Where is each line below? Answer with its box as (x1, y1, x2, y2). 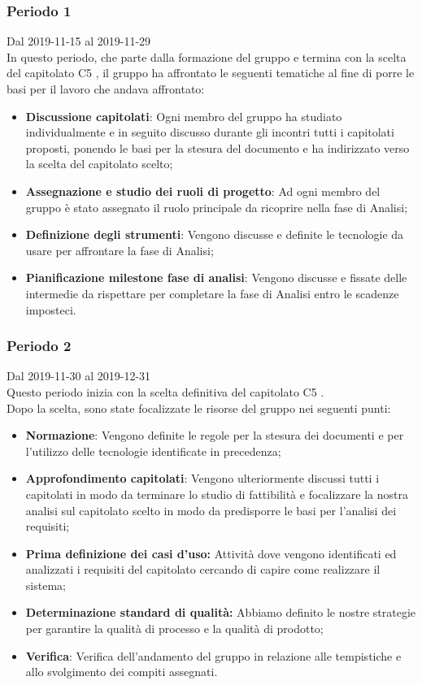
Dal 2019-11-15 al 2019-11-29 (7, 33, 151, 50)
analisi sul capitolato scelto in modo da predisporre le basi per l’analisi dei (25, 501, 397, 518)
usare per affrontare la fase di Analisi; (25, 241, 214, 258)
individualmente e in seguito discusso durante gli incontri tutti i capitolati (25, 124, 394, 141)
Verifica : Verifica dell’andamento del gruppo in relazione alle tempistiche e (25, 647, 402, 664)
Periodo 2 (7, 336, 72, 356)
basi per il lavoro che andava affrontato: (7, 80, 205, 97)
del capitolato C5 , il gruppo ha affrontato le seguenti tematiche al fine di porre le (7, 64, 415, 81)
